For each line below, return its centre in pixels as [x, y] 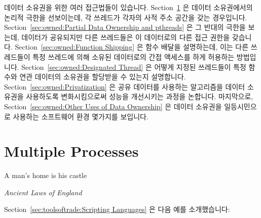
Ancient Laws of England [43, 192]
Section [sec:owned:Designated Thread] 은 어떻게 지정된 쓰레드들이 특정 [134, 67]
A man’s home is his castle [46, 175]
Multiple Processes [71, 151]
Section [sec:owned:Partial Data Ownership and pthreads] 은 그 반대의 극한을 [125, 27]
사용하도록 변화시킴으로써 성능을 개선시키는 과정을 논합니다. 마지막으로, [140, 96]
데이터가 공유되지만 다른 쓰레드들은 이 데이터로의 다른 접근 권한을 [126, 37]
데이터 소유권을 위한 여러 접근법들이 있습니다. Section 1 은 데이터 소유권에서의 [128, 7]
